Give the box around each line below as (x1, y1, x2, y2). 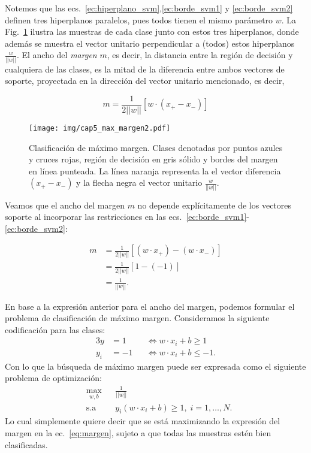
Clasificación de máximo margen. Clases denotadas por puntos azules (29, 141, 283, 153)
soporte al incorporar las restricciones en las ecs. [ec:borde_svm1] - (5, 210, 249, 223)
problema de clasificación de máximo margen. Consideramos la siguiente (5, 312, 270, 324)
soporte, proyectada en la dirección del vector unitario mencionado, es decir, (5, 74, 285, 87)
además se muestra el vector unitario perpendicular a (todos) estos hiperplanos (5, 37, 295, 49)
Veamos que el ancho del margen (5, 198, 125, 211)
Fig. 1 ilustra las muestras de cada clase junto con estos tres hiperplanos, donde (5, 25, 299, 38)
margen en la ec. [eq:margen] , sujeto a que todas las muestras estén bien (5, 427, 271, 439)
